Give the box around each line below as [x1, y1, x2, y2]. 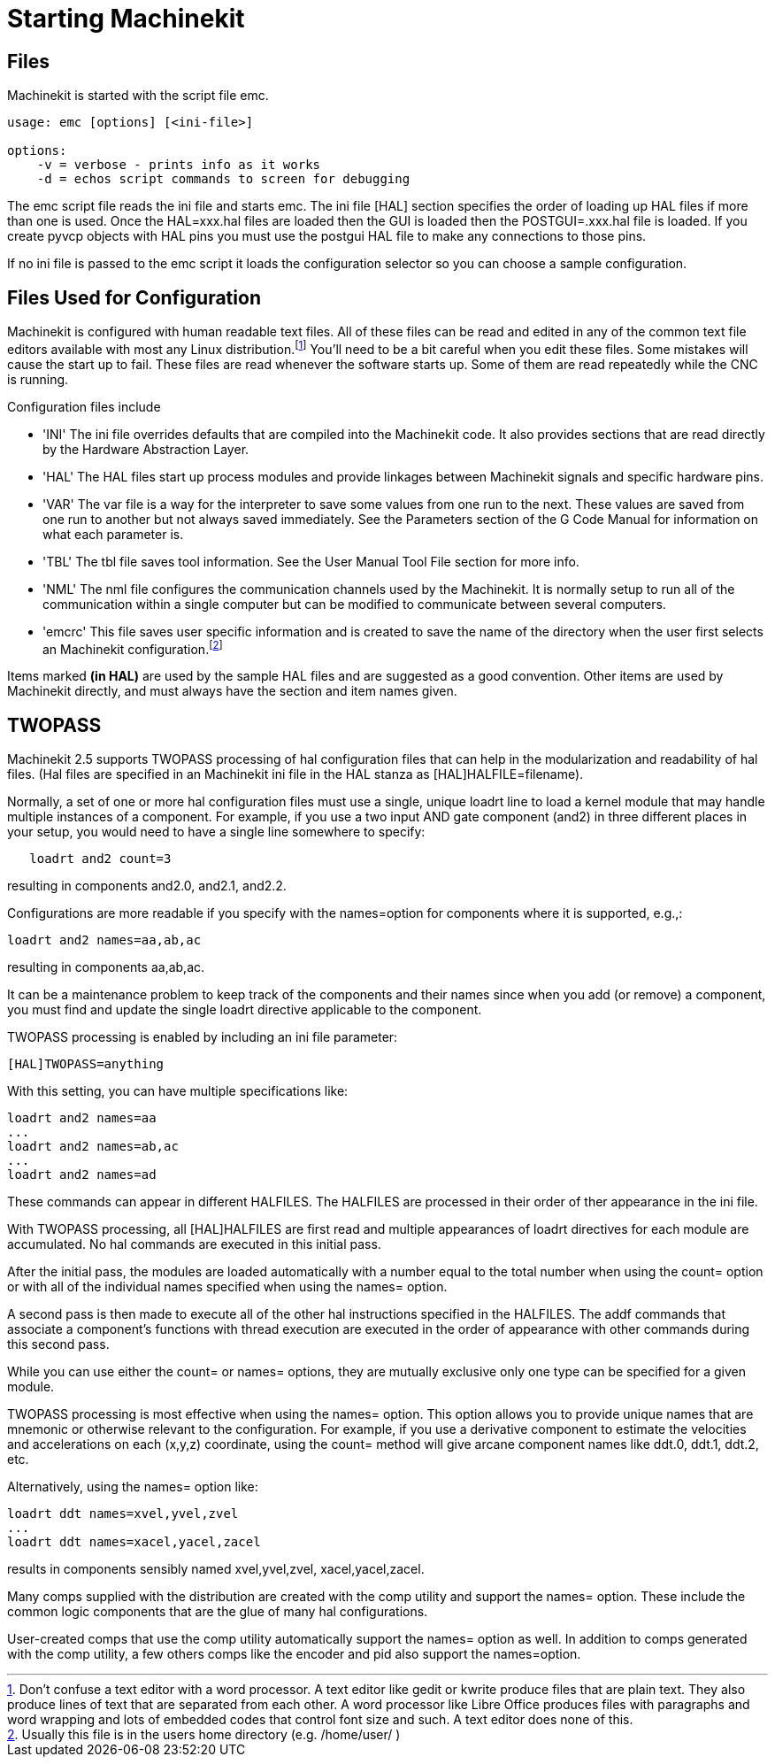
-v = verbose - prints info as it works [36, 158, 321, 173]
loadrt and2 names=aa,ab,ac [7, 933, 202, 948]
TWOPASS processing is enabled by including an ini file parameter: [7, 1029, 398, 1045]
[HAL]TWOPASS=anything [7, 1057, 165, 1072]
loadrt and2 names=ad [7, 1167, 157, 1182]
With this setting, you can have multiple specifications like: [7, 1083, 349, 1099]
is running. [7, 371, 69, 387]
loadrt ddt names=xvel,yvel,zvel [7, 1506, 239, 1521]
